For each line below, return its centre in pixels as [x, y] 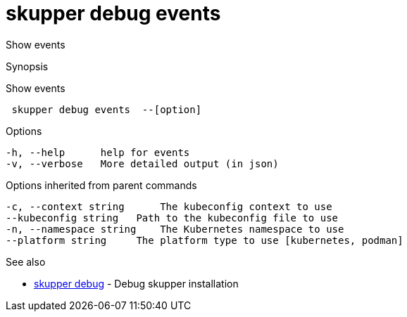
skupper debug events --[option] [107, 109]
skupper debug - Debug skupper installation [136, 283]
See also [26, 261]
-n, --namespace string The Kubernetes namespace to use [175, 229]
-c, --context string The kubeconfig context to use [169, 206]
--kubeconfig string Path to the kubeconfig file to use [172, 218]
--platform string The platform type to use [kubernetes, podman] [205, 240]
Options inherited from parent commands [101, 185]
